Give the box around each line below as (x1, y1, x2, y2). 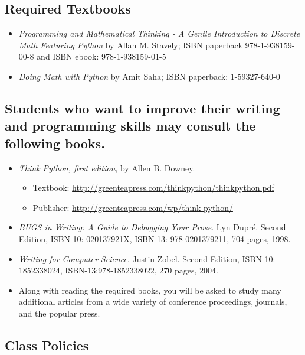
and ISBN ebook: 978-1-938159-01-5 (37, 50, 166, 63)
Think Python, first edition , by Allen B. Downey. (18, 161, 195, 174)
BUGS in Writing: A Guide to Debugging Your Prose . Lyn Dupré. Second (18, 221, 286, 233)
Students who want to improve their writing (5, 99, 280, 117)
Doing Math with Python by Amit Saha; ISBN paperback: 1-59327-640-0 (18, 70, 280, 82)
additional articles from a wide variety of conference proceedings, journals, (18, 295, 287, 308)
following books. (5, 133, 105, 152)
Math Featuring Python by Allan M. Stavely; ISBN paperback (18, 38, 242, 51)
